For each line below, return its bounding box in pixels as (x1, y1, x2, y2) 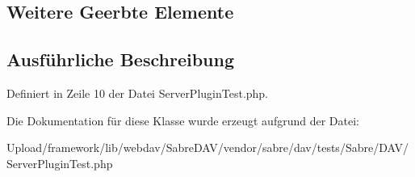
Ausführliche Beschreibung (6, 47, 234, 72)
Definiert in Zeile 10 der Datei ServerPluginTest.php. (6, 84, 269, 101)
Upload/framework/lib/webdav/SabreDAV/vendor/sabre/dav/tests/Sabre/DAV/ (6, 139, 409, 156)
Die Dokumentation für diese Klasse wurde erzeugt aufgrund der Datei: (6, 112, 359, 129)
